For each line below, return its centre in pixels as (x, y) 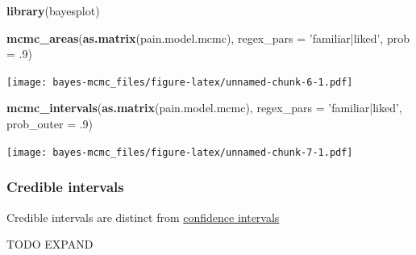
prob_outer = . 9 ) (50, 124)
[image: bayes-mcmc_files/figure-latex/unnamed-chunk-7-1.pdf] (180, 152)
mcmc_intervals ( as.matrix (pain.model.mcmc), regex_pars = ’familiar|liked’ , (204, 108)
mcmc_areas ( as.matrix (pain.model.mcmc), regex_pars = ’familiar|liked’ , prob (208, 38)
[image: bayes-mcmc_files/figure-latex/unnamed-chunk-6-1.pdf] (180, 82)
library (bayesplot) (53, 10)
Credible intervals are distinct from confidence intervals (143, 217)
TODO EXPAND (50, 244)
